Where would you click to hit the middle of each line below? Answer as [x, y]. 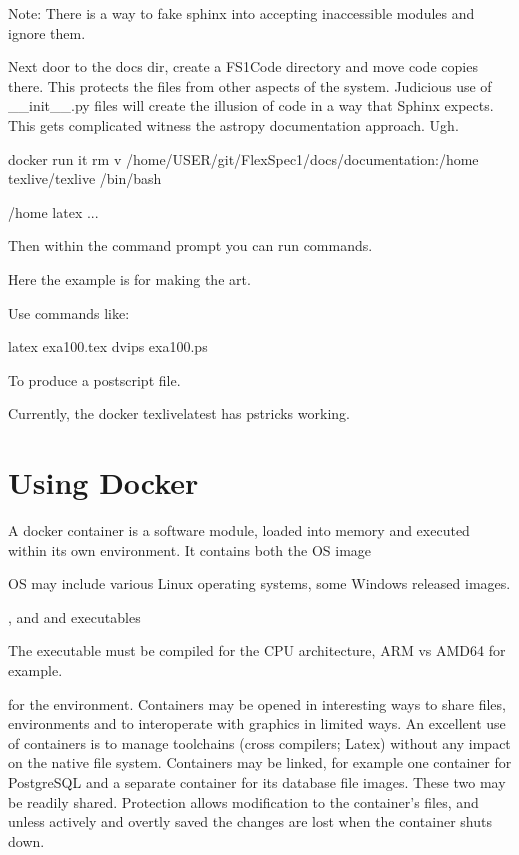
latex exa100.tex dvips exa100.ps [108, 346]
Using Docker [103, 482]
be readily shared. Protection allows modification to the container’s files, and [243, 801]
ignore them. [47, 32]
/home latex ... [53, 211]
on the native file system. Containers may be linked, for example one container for [260, 762]
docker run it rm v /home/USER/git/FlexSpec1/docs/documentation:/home [243, 158]
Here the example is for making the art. [129, 278]
